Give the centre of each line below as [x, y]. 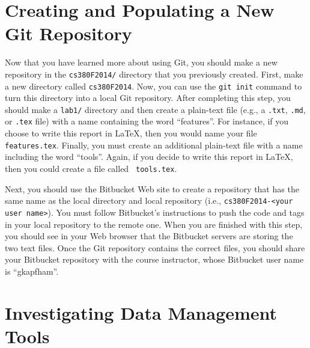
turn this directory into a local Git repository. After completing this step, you [148, 98]
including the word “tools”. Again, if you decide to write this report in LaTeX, [149, 157]
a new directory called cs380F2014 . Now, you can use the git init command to [153, 86]
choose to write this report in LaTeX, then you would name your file [131, 133]
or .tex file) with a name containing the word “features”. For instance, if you [147, 121]
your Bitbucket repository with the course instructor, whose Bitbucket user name [154, 259]
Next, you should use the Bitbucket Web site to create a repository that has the [152, 188]
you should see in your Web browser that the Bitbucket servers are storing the [149, 236]
